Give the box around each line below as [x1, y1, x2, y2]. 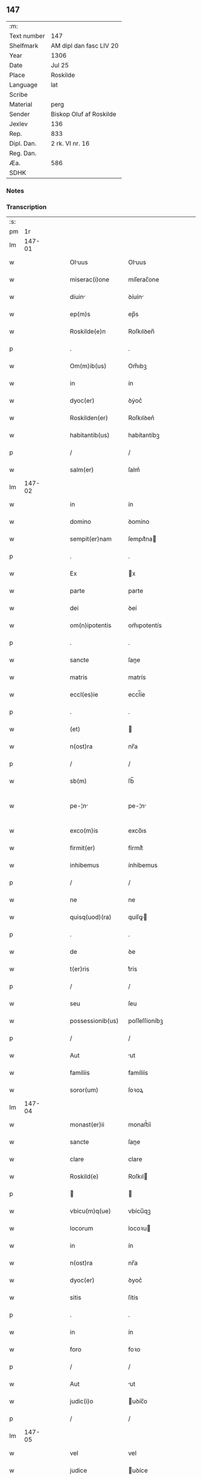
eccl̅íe [128, 690, 145, 699]
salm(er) [70, 466, 94, 474]
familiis [70, 1069, 90, 1077]
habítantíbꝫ [128, 431, 160, 440]
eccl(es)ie [70, 690, 99, 699]
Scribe [9, 90, 28, 99]
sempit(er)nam [70, 535, 112, 543]
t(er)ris [70, 965, 90, 973]
